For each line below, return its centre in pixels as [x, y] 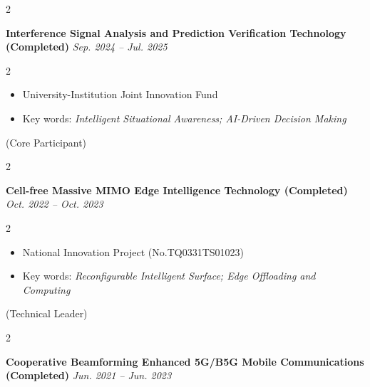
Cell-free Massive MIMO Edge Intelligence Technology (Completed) [177, 190]
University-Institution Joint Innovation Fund [120, 94]
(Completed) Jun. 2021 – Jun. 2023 [89, 375]
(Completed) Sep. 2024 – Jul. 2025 [87, 47]
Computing [46, 289]
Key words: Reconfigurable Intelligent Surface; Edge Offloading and [169, 276]
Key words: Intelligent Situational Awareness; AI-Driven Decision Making [184, 118]
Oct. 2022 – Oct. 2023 [55, 204]
